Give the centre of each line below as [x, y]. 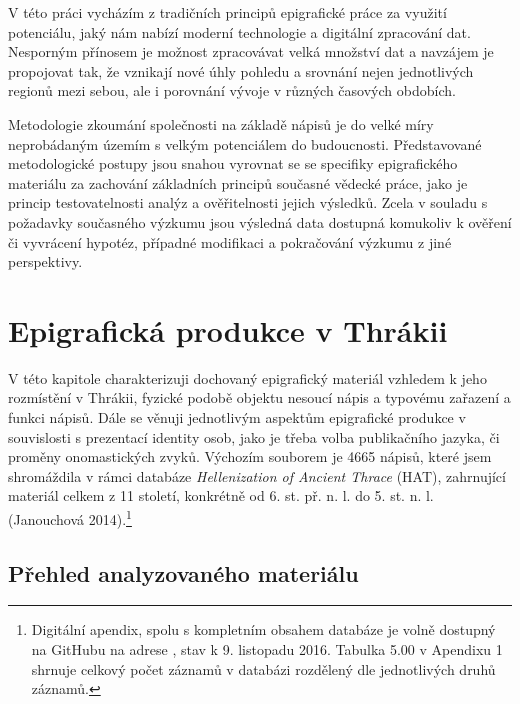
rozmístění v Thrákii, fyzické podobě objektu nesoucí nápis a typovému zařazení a [259, 397]
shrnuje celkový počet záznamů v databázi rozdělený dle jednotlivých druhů [263, 668]
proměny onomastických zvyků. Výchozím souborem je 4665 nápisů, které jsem [250, 456]
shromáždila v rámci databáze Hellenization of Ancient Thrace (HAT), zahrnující [257, 475]
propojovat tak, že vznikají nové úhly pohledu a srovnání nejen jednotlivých [241, 70]
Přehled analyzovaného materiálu [183, 572]
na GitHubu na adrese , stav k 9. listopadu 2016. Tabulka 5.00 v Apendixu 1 [267, 649]
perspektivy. [45, 261]
